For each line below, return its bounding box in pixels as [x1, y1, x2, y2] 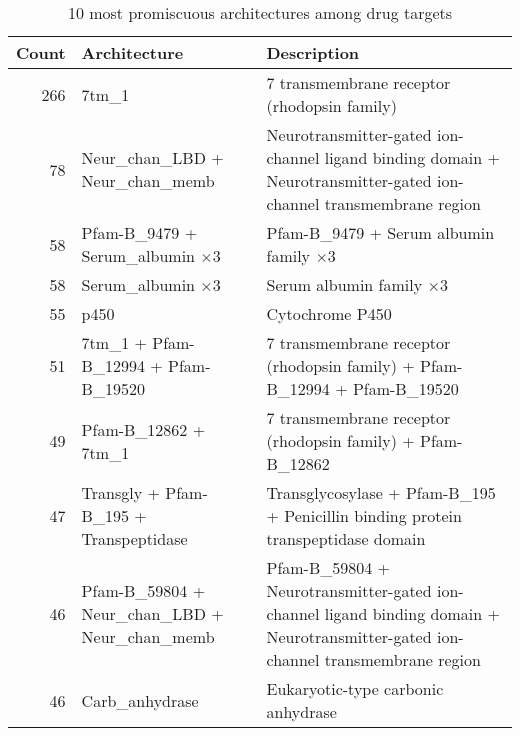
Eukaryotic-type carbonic [266, 677, 444, 700]
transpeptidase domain [266, 527, 426, 550]
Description [266, 41, 360, 64]
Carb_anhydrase [81, 688, 199, 712]
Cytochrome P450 [266, 302, 392, 325]
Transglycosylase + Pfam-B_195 [266, 481, 496, 504]
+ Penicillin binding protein [266, 504, 462, 527]
